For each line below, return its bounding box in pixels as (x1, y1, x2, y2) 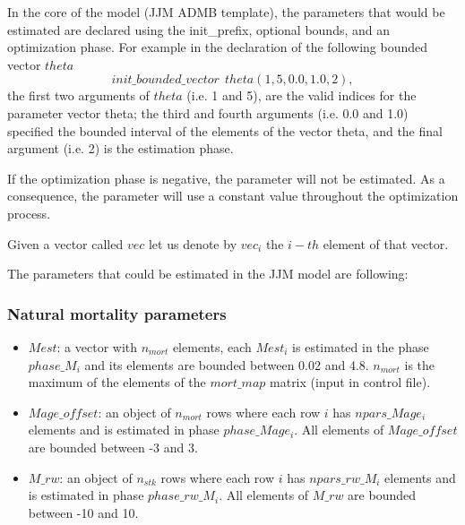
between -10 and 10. (28, 503, 139, 521)
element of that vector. (323, 234, 449, 253)
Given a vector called (7, 234, 124, 253)
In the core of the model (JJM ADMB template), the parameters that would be (7, 3, 445, 21)
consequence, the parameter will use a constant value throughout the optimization (7, 186, 459, 205)
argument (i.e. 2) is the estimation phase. (7, 139, 234, 158)
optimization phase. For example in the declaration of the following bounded (7, 38, 428, 56)
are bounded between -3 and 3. (28, 437, 198, 456)
